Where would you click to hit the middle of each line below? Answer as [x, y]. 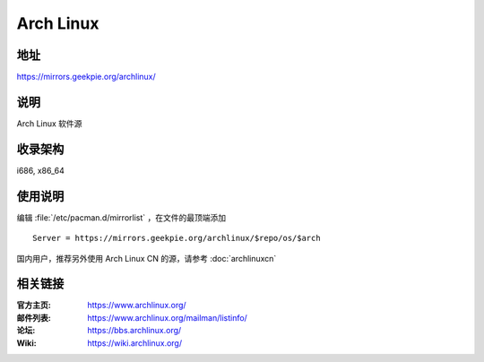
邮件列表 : [34, 317]
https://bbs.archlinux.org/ [134, 331]
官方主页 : [34, 306]
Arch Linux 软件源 [49, 123]
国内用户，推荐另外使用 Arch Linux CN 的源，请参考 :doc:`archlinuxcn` [147, 258]
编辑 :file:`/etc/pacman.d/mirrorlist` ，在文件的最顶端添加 [121, 217]
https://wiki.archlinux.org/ [135, 343]
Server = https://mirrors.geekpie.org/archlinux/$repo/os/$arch [177, 238]
